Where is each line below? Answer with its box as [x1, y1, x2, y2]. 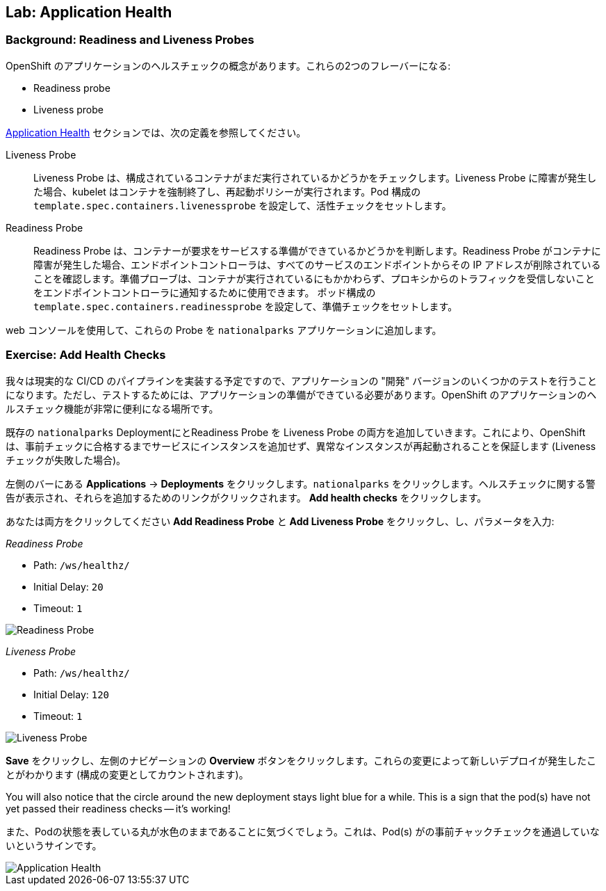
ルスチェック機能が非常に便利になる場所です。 [6, 402, 219, 415]
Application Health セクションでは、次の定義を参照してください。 [6, 126, 306, 138]
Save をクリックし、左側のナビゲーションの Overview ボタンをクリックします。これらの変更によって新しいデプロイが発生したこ [6, 754, 597, 766]
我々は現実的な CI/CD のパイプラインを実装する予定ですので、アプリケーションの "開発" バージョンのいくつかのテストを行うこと [6, 374, 598, 387]
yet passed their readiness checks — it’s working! [6, 802, 231, 814]
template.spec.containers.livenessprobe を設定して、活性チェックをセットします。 [33, 199, 452, 211]
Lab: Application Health [6, 3, 172, 21]
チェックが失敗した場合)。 [6, 453, 126, 466]
